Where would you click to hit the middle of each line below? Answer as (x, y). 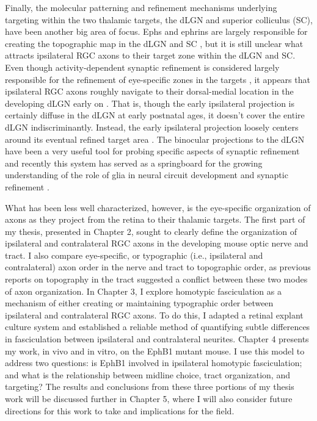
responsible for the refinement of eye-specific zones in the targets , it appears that (158, 79)
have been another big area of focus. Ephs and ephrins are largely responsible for (156, 31)
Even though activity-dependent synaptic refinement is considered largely (142, 67)
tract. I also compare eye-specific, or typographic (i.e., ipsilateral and (134, 255)
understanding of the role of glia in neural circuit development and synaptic (147, 175)
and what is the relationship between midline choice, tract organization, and (148, 374)
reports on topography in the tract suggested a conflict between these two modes (156, 279)
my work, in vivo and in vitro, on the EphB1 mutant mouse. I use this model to (155, 351)
